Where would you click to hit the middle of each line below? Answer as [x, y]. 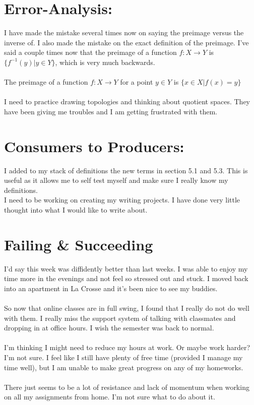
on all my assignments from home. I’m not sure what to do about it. [110, 397]
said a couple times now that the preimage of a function [90, 52]
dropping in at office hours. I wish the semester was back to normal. [109, 328]
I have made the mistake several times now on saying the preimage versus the [124, 32]
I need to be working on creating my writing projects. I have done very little [122, 200]
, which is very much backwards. [105, 62]
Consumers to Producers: [94, 146]
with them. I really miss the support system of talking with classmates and [120, 318]
